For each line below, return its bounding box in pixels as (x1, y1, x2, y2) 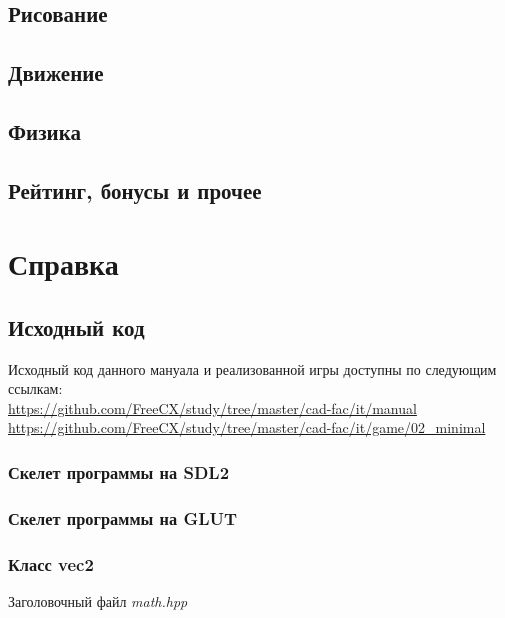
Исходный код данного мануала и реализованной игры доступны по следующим (8, 358, 497, 379)
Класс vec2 (8, 551, 94, 576)
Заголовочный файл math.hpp (8, 590, 188, 611)
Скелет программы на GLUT (8, 505, 238, 530)
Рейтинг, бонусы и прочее (8, 174, 262, 205)
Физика (8, 115, 81, 146)
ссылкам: (8, 378, 63, 399)
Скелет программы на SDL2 (8, 460, 230, 484)
